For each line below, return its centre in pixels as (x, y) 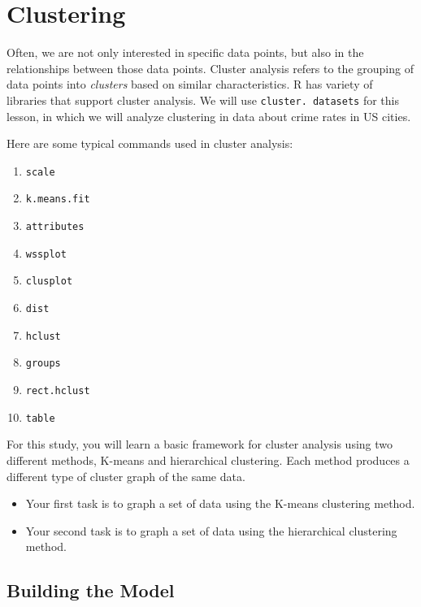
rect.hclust (58, 391)
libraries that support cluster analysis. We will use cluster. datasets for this (203, 100)
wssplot (46, 254)
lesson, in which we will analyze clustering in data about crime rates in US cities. (209, 116)
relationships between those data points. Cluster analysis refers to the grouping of (210, 68)
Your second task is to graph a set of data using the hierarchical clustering (211, 530)
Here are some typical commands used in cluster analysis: (150, 143)
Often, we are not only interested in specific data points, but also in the (185, 52)
